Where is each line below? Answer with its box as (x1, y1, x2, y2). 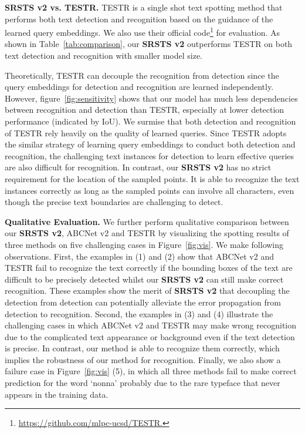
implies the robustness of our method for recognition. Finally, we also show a (5, 353, 281, 365)
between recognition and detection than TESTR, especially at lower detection (5, 103, 284, 116)
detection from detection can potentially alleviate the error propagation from (5, 296, 281, 308)
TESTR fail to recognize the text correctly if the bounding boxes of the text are (5, 261, 293, 274)
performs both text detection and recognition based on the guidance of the (5, 12, 273, 25)
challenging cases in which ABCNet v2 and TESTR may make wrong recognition (5, 319, 296, 331)
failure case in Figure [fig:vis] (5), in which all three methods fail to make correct (5, 365, 297, 377)
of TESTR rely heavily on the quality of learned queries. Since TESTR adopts (5, 126, 287, 139)
